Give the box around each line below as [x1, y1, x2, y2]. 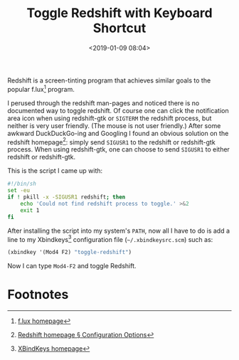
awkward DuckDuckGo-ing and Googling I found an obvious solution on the [7, 129, 229, 137]
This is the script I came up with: [7, 166, 103, 175]
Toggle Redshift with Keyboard [26, 5, 213, 21]
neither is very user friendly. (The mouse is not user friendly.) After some [7, 121, 221, 129]
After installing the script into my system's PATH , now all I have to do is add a [7, 226, 230, 235]
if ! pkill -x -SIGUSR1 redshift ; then [7, 194, 126, 201]
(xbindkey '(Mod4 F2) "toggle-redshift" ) [7, 249, 132, 256]
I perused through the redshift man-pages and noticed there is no [7, 98, 200, 107]
